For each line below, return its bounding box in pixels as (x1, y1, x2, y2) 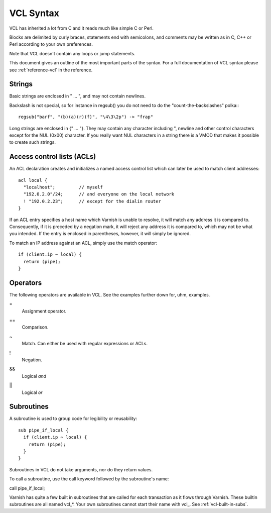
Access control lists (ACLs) (9, 152, 96, 161)
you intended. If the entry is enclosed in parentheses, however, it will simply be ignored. (9, 231, 191, 237)
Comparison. (22, 324, 49, 330)
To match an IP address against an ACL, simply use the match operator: (9, 240, 158, 246)
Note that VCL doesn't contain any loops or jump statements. (9, 50, 135, 56)
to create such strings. (9, 139, 56, 145)
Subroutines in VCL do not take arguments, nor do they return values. (9, 466, 153, 472)
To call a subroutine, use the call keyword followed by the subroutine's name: (9, 476, 169, 482)
